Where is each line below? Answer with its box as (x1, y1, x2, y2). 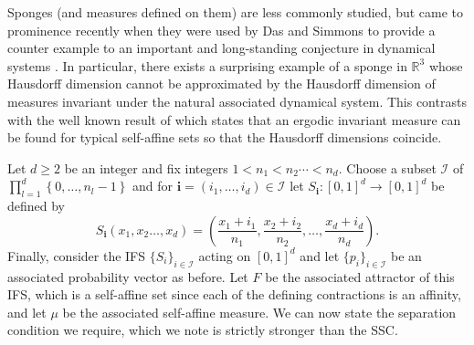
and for (132, 176, 173, 195)
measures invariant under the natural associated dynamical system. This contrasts (7, 91, 467, 110)
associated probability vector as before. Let (7, 267, 248, 286)
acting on (198, 246, 251, 265)
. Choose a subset (338, 158, 437, 177)
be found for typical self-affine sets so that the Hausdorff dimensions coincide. (7, 128, 442, 147)
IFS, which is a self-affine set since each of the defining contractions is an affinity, (7, 285, 461, 304)
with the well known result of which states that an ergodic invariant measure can (7, 110, 461, 129)
